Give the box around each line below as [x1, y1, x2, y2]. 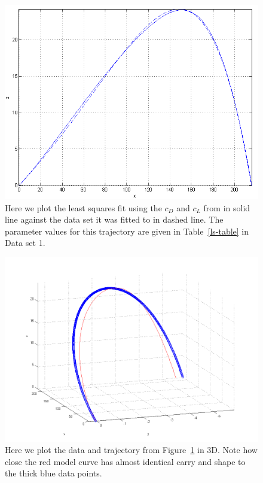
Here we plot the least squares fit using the [5, 201, 162, 214]
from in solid [203, 201, 250, 214]
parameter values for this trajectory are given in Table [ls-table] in [5, 224, 249, 237]
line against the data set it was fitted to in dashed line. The [5, 213, 224, 226]
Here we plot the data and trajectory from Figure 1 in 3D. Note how [5, 443, 258, 456]
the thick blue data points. [5, 467, 102, 479]
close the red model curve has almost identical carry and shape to [5, 455, 246, 467]
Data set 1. [5, 236, 45, 249]
